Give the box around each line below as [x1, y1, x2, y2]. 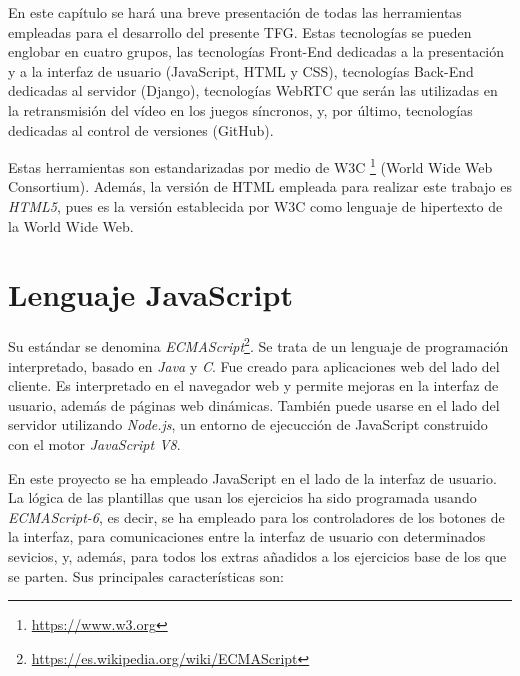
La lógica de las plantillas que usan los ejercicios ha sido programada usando [8, 487, 477, 508]
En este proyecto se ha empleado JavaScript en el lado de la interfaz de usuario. [8, 467, 497, 488]
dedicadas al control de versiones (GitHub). [8, 119, 274, 140]
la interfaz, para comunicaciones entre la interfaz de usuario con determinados [8, 526, 486, 547]
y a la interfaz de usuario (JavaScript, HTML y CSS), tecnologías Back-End [8, 60, 474, 81]
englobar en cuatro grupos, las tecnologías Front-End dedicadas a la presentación [8, 41, 505, 62]
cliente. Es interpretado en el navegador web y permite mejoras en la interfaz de [8, 375, 499, 396]
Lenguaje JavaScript [8, 274, 293, 315]
